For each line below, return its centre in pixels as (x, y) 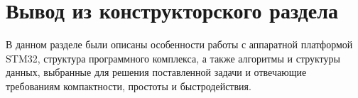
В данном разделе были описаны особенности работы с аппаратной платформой (179, 44)
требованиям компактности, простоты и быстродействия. (129, 86)
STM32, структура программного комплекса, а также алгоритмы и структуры (173, 58)
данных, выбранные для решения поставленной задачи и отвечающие (156, 72)
